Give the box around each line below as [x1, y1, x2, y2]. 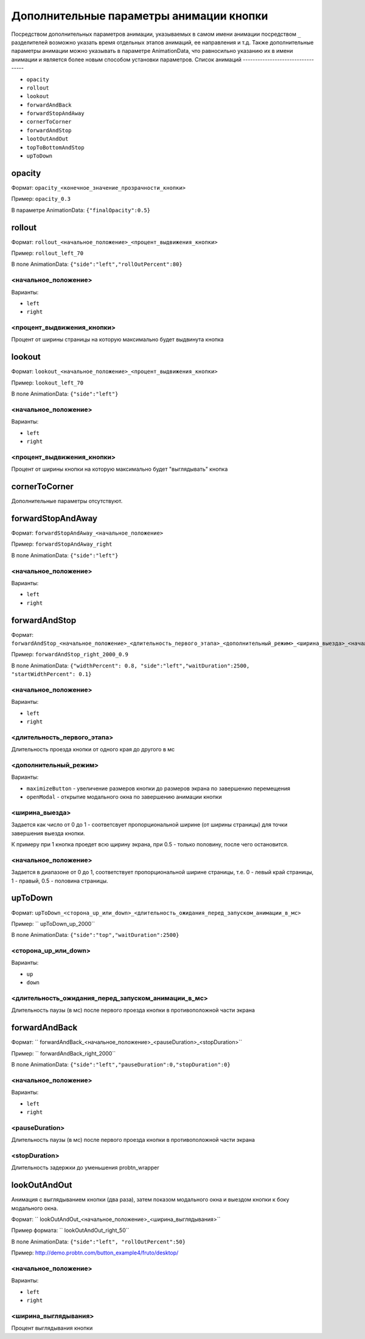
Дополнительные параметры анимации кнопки [11, 9, 268, 23]
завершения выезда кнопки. [11, 829, 85, 836]
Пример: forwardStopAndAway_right [11, 540, 113, 548]
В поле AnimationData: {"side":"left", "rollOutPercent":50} [11, 1238, 186, 1245]
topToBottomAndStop [26, 144, 85, 151]
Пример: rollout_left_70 [11, 249, 84, 257]
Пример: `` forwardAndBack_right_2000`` [11, 1049, 116, 1057]
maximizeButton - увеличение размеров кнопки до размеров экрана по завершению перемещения [26, 785, 291, 792]
